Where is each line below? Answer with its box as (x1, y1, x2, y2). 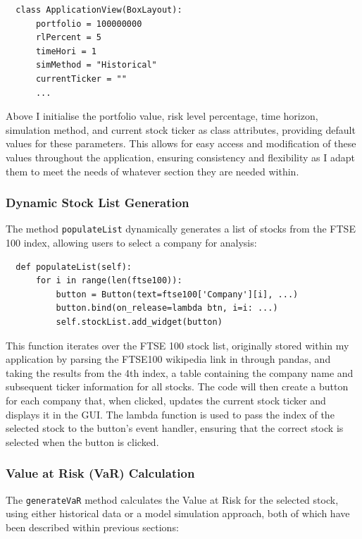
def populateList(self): (15, 261, 132, 272)
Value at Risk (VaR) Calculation (6, 464, 195, 482)
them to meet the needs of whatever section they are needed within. (6, 163, 299, 178)
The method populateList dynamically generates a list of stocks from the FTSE (6, 221, 356, 236)
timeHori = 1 (35, 46, 96, 56)
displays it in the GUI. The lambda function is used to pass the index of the (6, 407, 335, 421)
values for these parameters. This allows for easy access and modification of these (6, 136, 356, 151)
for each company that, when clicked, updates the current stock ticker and (6, 392, 326, 407)
